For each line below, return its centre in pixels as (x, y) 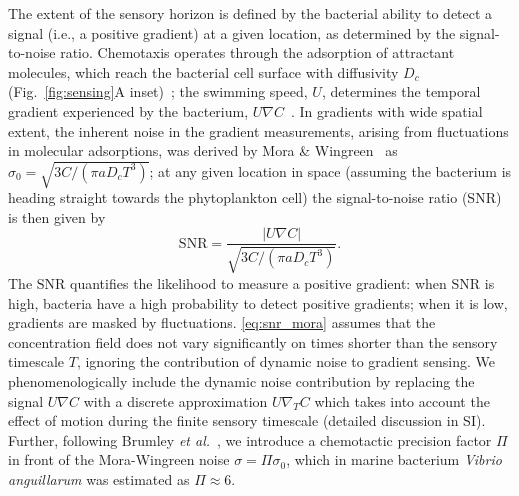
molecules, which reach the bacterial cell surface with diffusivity (203, 71)
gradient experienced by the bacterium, (128, 110)
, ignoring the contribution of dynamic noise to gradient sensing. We (285, 361)
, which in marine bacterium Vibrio (394, 459)
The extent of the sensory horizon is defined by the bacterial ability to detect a (250, 13)
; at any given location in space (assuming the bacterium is (330, 170)
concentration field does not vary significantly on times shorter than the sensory (253, 341)
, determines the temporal (401, 91)
